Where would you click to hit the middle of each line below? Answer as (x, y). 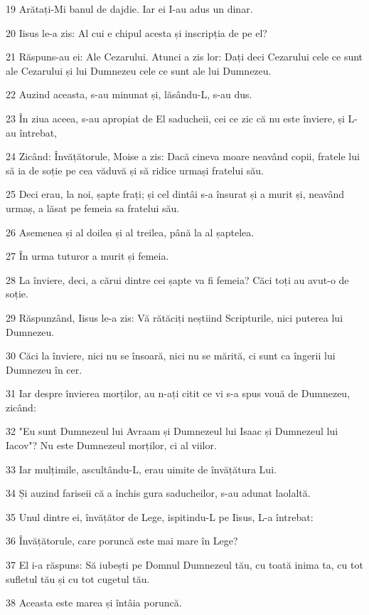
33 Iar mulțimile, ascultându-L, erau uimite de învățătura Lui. (141, 469)
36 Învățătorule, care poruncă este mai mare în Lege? (122, 541)
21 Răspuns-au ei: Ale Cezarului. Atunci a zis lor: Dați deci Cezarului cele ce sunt (184, 57)
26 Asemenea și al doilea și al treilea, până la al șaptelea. (130, 232)
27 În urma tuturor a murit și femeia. (87, 256)
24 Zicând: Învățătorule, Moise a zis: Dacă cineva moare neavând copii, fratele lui (183, 156)
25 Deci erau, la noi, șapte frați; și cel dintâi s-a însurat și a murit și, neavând (175, 194)
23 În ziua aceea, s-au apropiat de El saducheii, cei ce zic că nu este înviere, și (175, 118)
